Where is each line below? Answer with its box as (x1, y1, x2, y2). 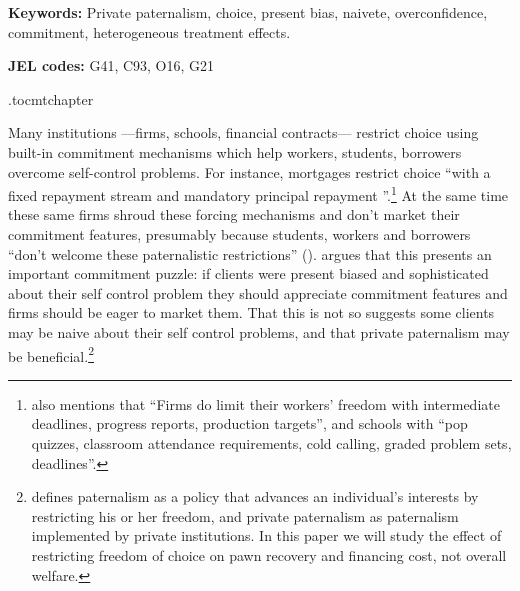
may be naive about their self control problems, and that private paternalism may (8, 321, 510, 342)
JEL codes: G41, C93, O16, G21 (8, 55, 215, 76)
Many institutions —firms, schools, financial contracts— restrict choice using (8, 122, 479, 143)
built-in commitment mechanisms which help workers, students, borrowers (8, 141, 462, 162)
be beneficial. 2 (8, 342, 94, 366)
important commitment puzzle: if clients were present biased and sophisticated (8, 263, 489, 284)
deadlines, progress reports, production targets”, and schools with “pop (31, 413, 468, 434)
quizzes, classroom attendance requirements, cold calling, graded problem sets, (31, 433, 512, 453)
